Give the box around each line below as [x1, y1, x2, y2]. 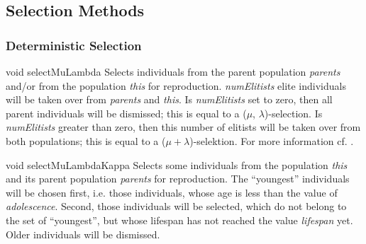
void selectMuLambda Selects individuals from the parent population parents [6, 64, 340, 79]
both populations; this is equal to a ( [6, 133, 166, 148]
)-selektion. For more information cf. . [189, 133, 354, 148]
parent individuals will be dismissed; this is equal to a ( [6, 105, 247, 120]
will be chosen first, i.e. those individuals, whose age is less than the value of [6, 185, 338, 199]
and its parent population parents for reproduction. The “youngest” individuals [6, 171, 350, 186]
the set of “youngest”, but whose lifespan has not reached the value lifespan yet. [6, 212, 353, 227]
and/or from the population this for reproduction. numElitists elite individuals [6, 78, 346, 93]
